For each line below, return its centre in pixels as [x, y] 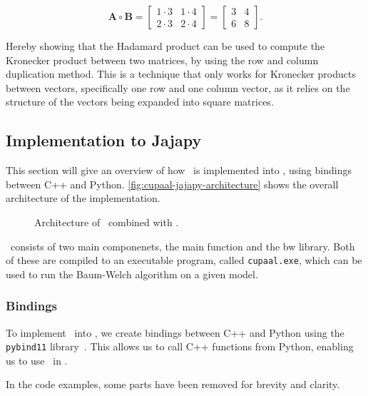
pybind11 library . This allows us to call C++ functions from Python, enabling [180, 346]
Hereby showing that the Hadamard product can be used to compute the [165, 46]
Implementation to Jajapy [104, 140]
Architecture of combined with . [107, 222]
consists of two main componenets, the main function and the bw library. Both [183, 246]
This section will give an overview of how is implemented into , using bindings [179, 170]
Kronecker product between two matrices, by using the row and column [162, 60]
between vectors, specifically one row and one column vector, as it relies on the [178, 87]
